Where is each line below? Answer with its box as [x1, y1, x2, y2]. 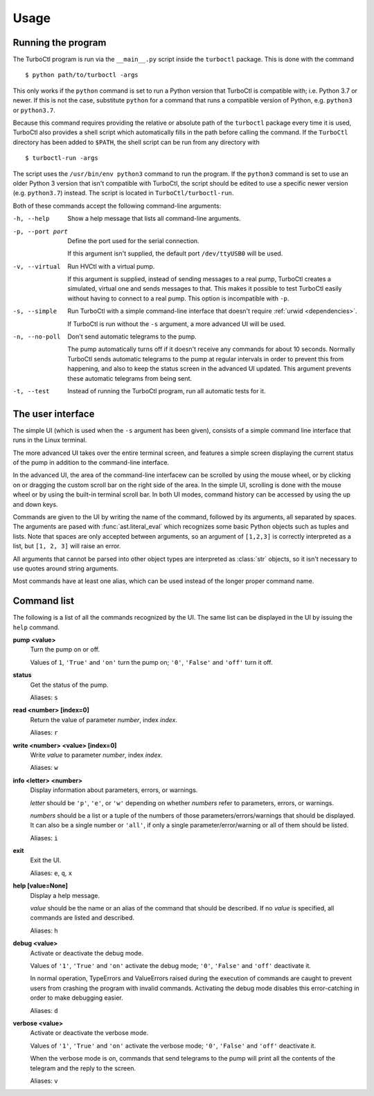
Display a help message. [30, 891, 100, 899]
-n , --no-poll [12, 333, 61, 341]
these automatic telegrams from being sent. [67, 374, 193, 382]
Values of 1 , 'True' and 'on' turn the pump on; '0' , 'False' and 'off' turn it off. [30, 658, 273, 666]
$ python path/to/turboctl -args [25, 71, 139, 79]
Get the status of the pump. [30, 681, 109, 689]
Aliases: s [30, 693, 58, 702]
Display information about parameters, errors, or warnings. [30, 786, 198, 794]
